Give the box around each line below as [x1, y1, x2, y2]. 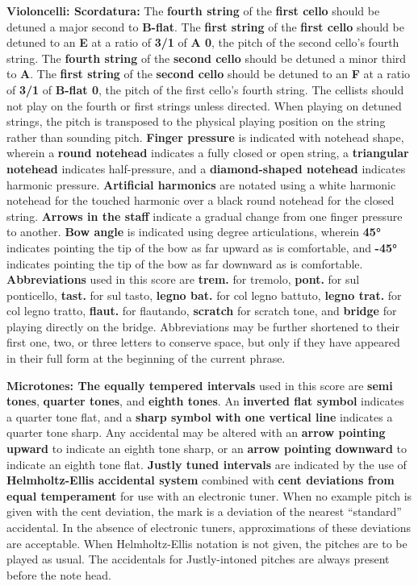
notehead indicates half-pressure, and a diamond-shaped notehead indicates [6, 160, 406, 177]
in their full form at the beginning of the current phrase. [6, 350, 286, 367]
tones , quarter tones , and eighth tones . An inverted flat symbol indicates [6, 393, 404, 409]
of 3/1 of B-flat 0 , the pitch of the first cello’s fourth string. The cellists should [6, 81, 404, 98]
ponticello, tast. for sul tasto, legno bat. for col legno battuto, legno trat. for [6, 286, 402, 303]
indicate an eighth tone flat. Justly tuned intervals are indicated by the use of [6, 455, 407, 472]
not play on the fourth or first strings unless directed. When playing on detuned [6, 97, 402, 114]
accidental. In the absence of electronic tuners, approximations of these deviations [6, 519, 411, 535]
